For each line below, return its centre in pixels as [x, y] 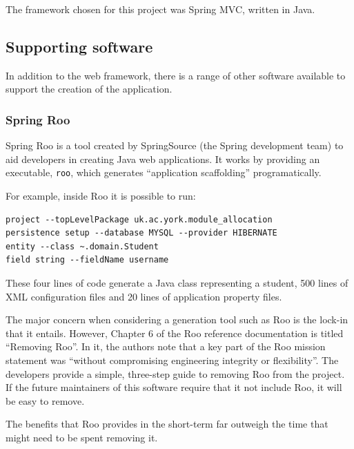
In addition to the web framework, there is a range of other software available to [176, 75]
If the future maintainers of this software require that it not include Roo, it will [174, 387]
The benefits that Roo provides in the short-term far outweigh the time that [167, 424]
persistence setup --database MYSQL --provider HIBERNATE [141, 233]
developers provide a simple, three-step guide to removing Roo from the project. [175, 373]
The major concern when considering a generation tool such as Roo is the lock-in [177, 319]
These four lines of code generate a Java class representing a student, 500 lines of [177, 283]
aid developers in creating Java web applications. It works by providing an [163, 159]
